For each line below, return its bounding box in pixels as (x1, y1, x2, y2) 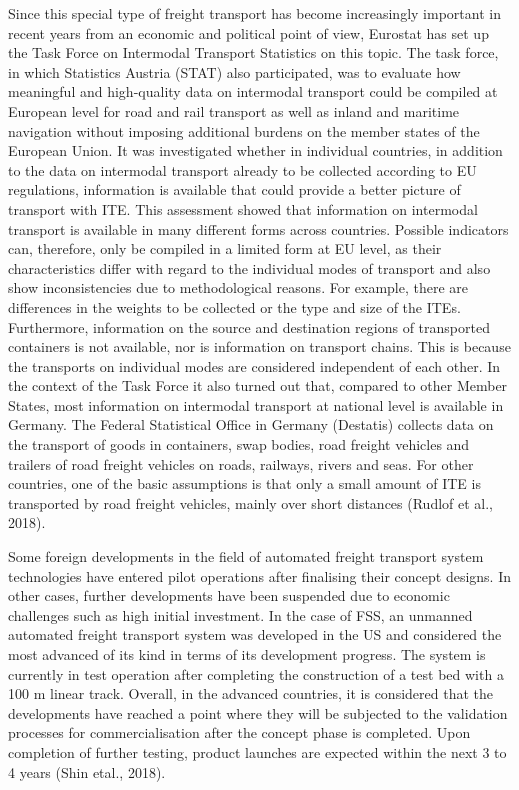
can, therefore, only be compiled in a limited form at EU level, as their (8, 238, 442, 259)
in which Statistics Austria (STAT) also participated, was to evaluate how (8, 61, 461, 82)
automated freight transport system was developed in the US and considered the (8, 624, 502, 645)
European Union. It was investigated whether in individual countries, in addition (8, 140, 503, 161)
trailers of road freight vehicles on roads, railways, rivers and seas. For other (8, 453, 474, 474)
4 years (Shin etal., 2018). (8, 761, 166, 782)
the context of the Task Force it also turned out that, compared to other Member (8, 375, 508, 396)
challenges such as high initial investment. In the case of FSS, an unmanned (8, 604, 473, 625)
